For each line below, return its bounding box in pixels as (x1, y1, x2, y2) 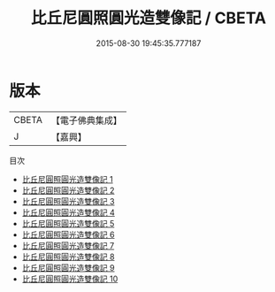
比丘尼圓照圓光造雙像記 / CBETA (30, 8, 267, 28)
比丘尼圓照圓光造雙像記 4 (21, 207, 115, 218)
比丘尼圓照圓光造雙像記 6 (21, 229, 115, 240)
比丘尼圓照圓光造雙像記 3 (21, 196, 115, 206)
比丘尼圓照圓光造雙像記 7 (21, 240, 115, 250)
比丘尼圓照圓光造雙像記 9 (21, 262, 115, 273)
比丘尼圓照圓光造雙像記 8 (21, 251, 115, 262)
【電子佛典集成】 (50, 114, 122, 127)
